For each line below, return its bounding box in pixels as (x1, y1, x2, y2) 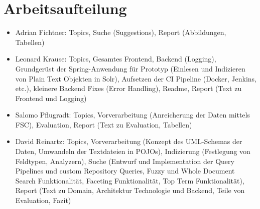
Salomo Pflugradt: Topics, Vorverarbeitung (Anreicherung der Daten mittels (15, 109, 250, 120)
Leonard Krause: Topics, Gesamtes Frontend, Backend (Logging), (15, 53, 216, 64)
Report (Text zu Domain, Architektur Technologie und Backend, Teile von (15, 185, 245, 195)
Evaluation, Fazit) (15, 195, 71, 205)
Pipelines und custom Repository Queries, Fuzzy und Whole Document (15, 165, 235, 176)
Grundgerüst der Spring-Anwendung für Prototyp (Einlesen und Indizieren (15, 63, 245, 73)
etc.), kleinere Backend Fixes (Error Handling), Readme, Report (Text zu (15, 83, 242, 93)
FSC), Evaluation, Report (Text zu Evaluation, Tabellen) (15, 119, 192, 129)
